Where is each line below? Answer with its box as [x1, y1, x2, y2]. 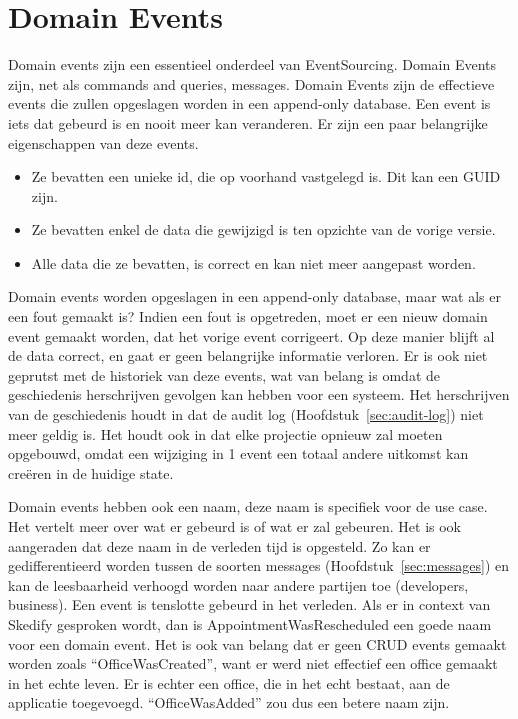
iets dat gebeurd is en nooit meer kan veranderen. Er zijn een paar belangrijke [8, 112, 488, 133]
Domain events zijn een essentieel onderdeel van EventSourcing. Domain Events [8, 54, 497, 75]
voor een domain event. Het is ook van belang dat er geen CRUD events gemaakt [8, 633, 507, 654]
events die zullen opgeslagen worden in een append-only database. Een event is [8, 93, 491, 114]
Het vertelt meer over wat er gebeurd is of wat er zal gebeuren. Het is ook [8, 516, 462, 536]
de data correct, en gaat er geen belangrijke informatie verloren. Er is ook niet [8, 345, 488, 366]
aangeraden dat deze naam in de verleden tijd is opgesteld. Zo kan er [8, 535, 431, 556]
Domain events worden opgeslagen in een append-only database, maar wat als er [8, 286, 501, 307]
